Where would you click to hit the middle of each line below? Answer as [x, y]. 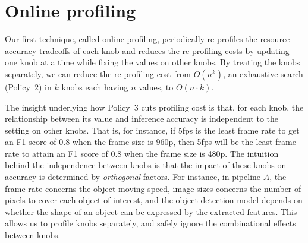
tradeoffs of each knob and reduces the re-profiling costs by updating [164, 50]
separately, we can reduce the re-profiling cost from [98, 73]
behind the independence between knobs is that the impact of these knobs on [146, 165]
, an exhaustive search [263, 73]
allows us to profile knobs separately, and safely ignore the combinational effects [150, 223]
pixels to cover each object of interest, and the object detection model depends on [154, 200]
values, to [156, 86]
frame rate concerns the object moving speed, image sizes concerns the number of [153, 188]
